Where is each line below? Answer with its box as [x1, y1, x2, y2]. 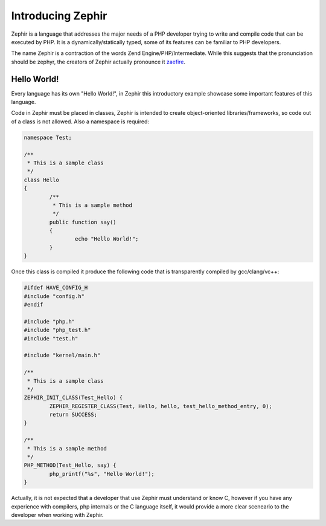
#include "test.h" [24, 335, 78, 342]
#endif [24, 301, 43, 308]
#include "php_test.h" [24, 326, 91, 334]
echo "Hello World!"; [74, 236, 139, 242]
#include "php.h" [24, 318, 75, 325]
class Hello [24, 176, 60, 183]
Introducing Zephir [11, 9, 107, 22]
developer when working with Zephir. [11, 511, 104, 518]
